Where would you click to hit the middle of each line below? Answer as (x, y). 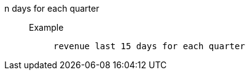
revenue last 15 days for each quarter (149, 46)
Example (46, 27)
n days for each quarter (52, 8)
